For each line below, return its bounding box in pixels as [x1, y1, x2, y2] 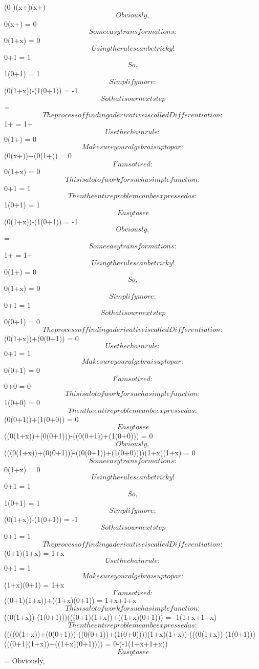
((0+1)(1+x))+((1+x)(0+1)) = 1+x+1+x [4, 595, 137, 605]
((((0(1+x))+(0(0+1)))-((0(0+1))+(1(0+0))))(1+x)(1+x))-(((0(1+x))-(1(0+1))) [4, 628, 255, 639]
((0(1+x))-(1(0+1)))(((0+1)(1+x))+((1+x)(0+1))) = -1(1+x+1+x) [4, 611, 217, 622]
